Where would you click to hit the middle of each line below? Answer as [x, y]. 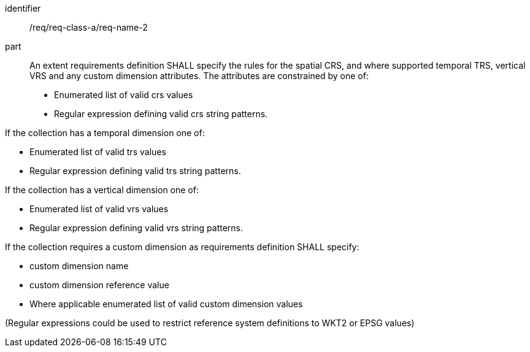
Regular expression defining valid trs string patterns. [135, 171]
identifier [23, 8]
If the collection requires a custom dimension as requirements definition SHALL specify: [182, 247]
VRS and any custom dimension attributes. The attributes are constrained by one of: [199, 76]
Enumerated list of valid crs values [124, 95]
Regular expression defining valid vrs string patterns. [136, 228]
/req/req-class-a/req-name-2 [89, 27]
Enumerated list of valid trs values [98, 152]
